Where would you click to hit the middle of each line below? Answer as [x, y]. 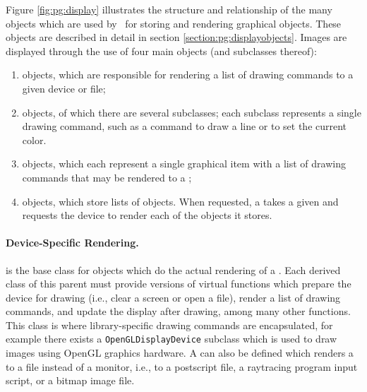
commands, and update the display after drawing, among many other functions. [178, 311]
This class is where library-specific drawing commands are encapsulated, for [169, 325]
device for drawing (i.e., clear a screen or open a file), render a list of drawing [173, 297]
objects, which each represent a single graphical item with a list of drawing [184, 164]
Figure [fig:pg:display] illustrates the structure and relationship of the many [169, 9]
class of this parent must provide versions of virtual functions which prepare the [179, 284]
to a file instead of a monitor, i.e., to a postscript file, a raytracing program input [182, 366]
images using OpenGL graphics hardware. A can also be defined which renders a [180, 353]
